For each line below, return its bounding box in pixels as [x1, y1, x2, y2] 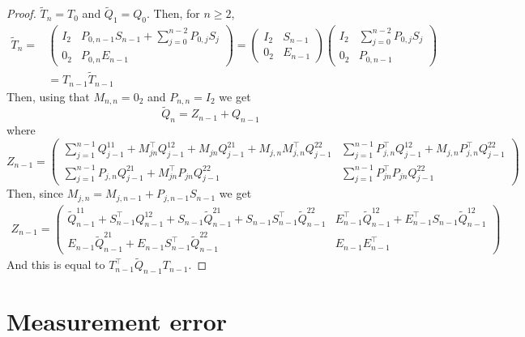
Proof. [6, 5, 36, 22]
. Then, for [147, 5, 200, 22]
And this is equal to [6, 256, 105, 273]
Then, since [6, 185, 64, 202]
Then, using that [6, 87, 90, 105]
